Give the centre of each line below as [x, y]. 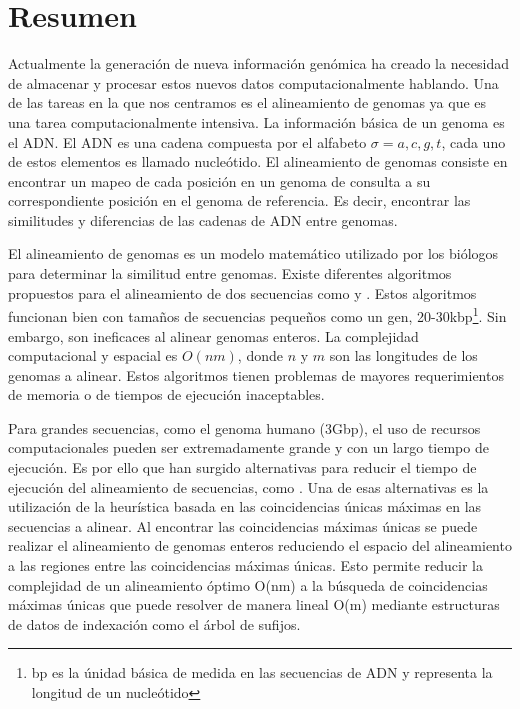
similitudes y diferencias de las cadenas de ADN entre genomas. [203, 219]
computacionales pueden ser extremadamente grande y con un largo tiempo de [248, 447]
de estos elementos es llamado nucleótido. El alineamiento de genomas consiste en [258, 161]
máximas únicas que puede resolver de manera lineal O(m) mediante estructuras [254, 604]
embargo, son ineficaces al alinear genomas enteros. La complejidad [213, 335]
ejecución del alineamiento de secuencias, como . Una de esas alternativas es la [248, 486]
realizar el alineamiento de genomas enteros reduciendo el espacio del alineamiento [260, 545]
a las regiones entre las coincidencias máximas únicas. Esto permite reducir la [245, 565]
